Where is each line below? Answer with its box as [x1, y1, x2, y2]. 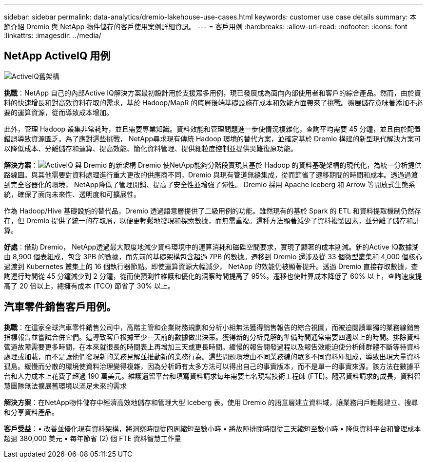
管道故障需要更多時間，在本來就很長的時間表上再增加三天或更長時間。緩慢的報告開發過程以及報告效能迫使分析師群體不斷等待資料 [4, 342, 420, 351]
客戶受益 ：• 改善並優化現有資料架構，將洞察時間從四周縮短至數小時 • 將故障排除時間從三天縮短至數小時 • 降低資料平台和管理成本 [4, 424, 421, 433]
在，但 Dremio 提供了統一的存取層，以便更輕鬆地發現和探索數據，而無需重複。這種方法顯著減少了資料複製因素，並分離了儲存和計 [4, 216, 420, 225]
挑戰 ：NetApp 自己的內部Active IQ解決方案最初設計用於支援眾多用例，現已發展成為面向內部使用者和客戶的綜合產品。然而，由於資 [4, 88, 421, 97]
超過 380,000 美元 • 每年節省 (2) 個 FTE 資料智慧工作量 [4, 434, 181, 443]
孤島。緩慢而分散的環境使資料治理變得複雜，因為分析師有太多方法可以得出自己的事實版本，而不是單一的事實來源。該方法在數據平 [4, 362, 420, 370]
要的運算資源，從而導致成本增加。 [4, 108, 113, 116]
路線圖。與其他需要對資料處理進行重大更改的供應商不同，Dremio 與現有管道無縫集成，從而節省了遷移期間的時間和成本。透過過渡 [4, 170, 418, 179]
